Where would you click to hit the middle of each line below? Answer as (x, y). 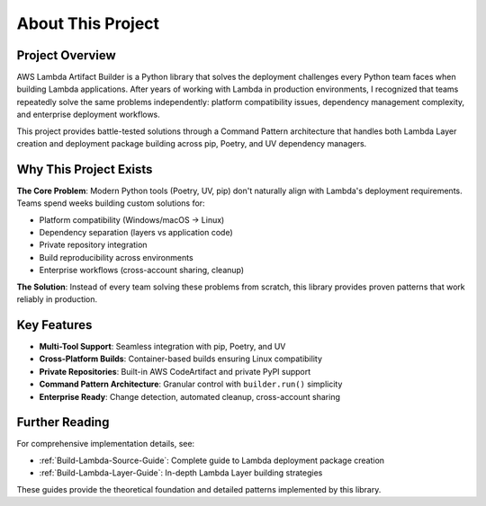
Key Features (54, 325)
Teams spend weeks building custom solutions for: (111, 203)
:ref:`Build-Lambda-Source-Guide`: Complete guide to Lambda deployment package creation (212, 460)
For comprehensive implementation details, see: (106, 444)
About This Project (88, 23)
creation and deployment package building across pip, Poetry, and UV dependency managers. (192, 144)
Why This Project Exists (85, 169)
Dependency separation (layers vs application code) (136, 233)
